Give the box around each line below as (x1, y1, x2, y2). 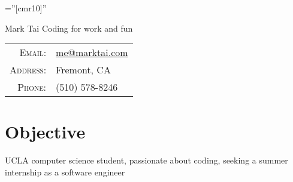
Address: (10, 63, 47, 77)
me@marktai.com (56, 45, 128, 60)
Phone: (17, 80, 47, 94)
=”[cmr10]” (5, 2, 47, 14)
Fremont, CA (56, 63, 111, 77)
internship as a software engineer (5, 165, 125, 178)
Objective (5, 119, 86, 144)
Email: (19, 45, 47, 60)
